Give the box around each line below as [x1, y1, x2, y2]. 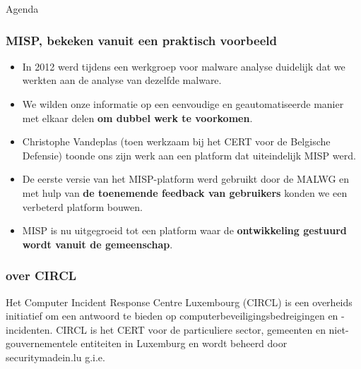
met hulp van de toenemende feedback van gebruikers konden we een [22, 185, 348, 200]
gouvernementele [6, 336, 78, 351]
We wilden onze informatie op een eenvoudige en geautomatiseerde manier [22, 97, 344, 111]
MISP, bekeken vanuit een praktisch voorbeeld [6, 31, 277, 49]
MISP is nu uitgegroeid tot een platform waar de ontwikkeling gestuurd [22, 223, 347, 238]
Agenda [6, 1, 39, 16]
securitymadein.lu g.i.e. [6, 349, 105, 364]
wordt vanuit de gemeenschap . [22, 236, 173, 251]
